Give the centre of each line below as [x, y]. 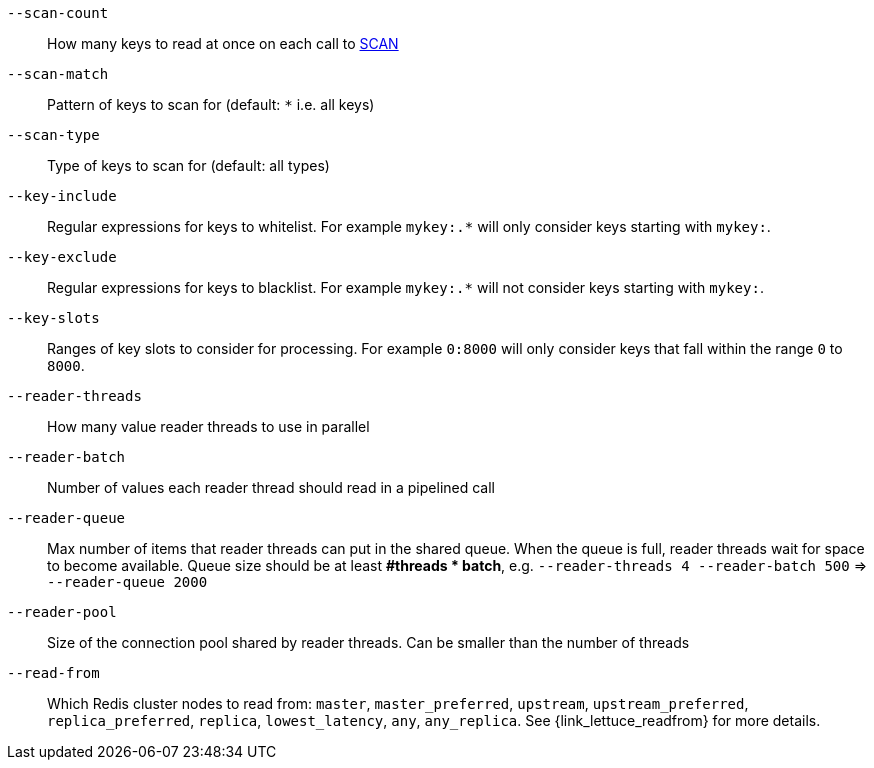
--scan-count [58, 13]
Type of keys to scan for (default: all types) [188, 165]
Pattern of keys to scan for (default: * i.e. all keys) [211, 104]
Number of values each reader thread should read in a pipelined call [271, 487]
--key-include [62, 196]
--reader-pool [62, 612]
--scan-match [58, 74]
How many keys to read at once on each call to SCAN [223, 43]
